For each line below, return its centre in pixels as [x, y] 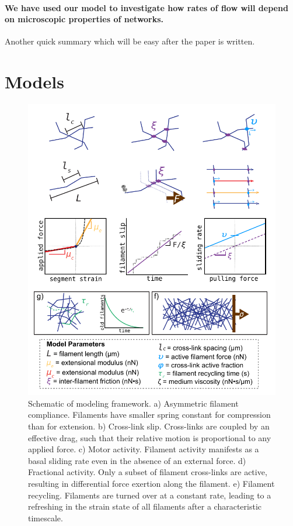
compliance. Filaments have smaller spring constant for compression [149, 415]
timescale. [46, 518]
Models [34, 82]
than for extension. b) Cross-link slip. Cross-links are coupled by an [149, 426]
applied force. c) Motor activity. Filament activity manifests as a [144, 449]
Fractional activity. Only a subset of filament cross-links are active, [148, 472]
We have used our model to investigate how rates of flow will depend [146, 7]
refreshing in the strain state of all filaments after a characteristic [145, 506]
